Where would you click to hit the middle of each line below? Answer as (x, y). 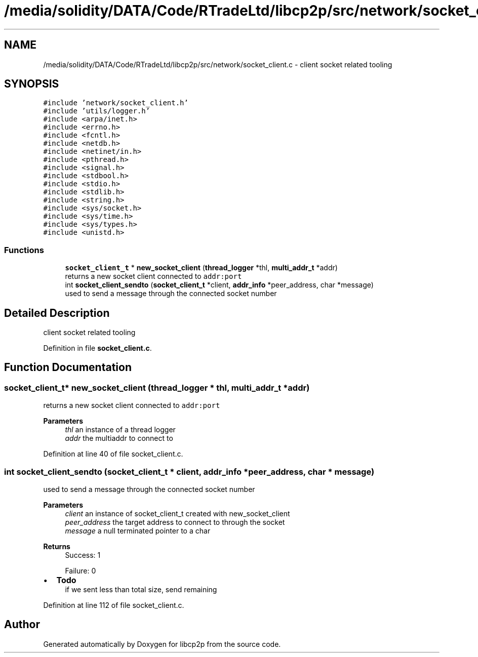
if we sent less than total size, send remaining (141, 589)
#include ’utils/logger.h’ (97, 111)
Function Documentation (68, 367)
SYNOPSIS (32, 84)
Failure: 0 (81, 571)
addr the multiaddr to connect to (119, 438)
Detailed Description (57, 313)
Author (22, 625)
